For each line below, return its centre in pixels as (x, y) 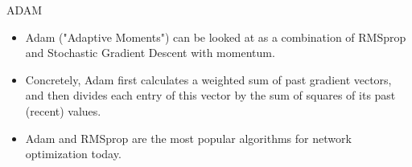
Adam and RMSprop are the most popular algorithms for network (188, 138)
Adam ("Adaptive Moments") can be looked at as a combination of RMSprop (216, 37)
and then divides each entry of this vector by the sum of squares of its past (210, 95)
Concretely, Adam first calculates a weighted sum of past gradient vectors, (208, 79)
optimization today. (73, 154)
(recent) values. (63, 110)
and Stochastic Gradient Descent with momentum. (150, 53)
